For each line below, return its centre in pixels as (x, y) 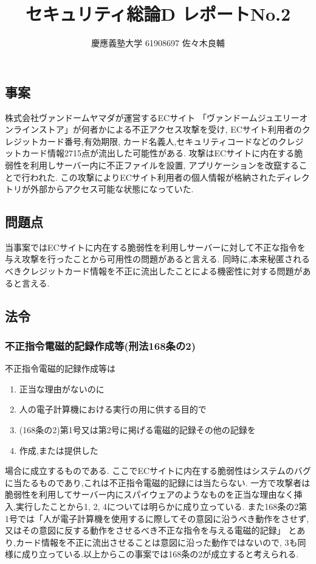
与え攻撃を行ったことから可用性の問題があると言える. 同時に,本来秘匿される (158, 259)
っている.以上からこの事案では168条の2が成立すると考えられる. (173, 554)
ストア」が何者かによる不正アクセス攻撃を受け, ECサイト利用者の (170, 129)
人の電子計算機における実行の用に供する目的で (113, 409)
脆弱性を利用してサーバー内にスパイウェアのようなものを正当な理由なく (149, 494)
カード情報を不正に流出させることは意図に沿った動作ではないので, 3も (156, 542)
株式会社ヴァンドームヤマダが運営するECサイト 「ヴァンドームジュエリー (152, 117)
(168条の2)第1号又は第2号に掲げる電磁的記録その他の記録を (137, 430)
